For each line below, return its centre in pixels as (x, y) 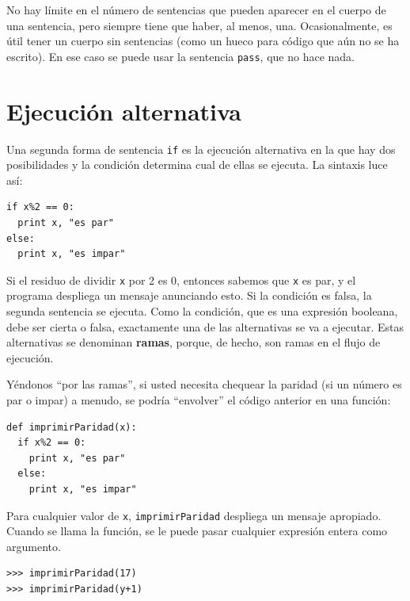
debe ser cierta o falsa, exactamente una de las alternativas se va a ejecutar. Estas (205, 326)
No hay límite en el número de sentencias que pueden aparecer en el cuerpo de (196, 10)
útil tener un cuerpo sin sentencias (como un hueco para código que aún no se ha (203, 41)
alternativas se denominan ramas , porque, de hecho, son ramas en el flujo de (194, 342)
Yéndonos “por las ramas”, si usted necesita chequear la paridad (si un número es (204, 384)
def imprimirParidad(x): (72, 427)
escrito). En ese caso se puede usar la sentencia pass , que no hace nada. (180, 56)
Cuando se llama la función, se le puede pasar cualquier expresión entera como (197, 531)
